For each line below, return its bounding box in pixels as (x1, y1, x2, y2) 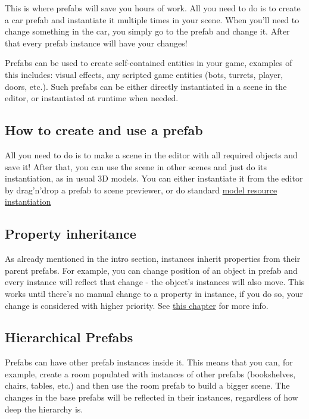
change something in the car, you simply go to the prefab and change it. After (5, 25, 290, 37)
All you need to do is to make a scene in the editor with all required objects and (5, 148, 298, 161)
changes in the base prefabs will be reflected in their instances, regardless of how (5, 391, 298, 404)
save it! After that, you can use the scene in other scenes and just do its (5, 160, 267, 173)
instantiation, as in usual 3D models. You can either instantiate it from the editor (5, 172, 303, 185)
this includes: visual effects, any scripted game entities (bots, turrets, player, (5, 68, 283, 80)
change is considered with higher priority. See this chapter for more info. (5, 299, 269, 311)
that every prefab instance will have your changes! (5, 36, 188, 49)
